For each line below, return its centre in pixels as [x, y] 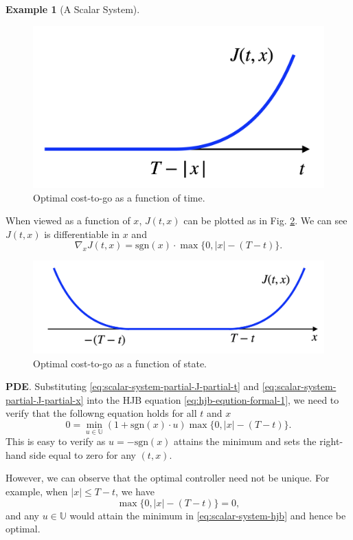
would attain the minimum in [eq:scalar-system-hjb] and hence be [208, 515]
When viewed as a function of [68, 220]
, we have [135, 491]
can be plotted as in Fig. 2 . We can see [265, 220]
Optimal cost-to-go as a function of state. [120, 363]
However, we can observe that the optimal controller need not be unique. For [168, 478]
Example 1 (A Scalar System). [73, 9]
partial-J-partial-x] [45, 399]
